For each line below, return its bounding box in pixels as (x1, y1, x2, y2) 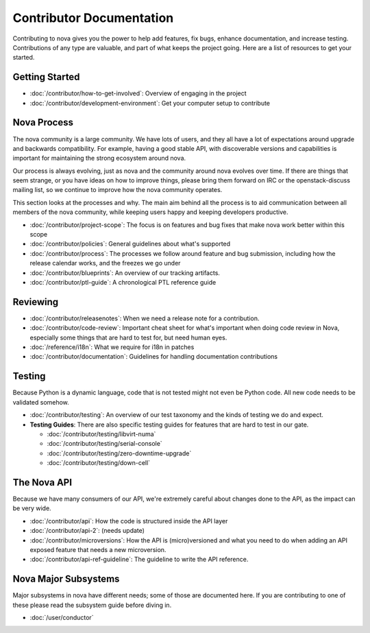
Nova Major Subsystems (12, 573, 120, 585)
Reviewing (12, 296, 59, 308)
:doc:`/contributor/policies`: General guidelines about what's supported (29, 240, 231, 248)
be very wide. (12, 504, 51, 512)
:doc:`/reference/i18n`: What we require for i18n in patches (29, 343, 195, 351)
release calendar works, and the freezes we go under (29, 259, 181, 267)
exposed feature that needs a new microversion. (29, 545, 166, 553)
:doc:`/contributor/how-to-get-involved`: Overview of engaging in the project (29, 89, 247, 97)
